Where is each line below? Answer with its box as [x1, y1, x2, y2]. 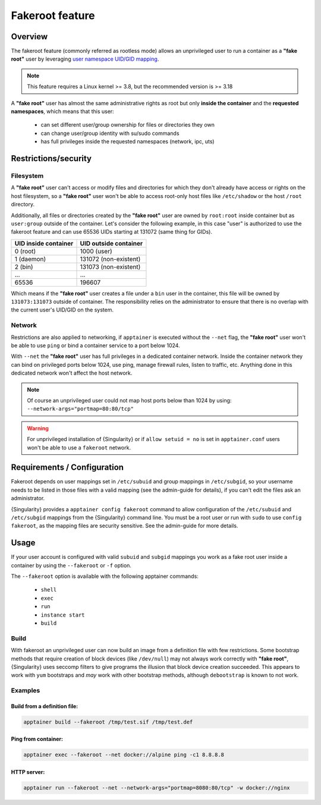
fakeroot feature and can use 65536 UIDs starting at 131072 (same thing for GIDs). [11, 228, 212, 235]
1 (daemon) [14, 254, 46, 263]
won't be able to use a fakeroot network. [27, 444, 131, 451]
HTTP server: [11, 769, 45, 776]
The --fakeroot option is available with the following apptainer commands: [11, 573, 199, 580]
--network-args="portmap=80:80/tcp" [27, 405, 134, 413]
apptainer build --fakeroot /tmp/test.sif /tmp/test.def [23, 718, 193, 725]
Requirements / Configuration [11, 463, 124, 473]
